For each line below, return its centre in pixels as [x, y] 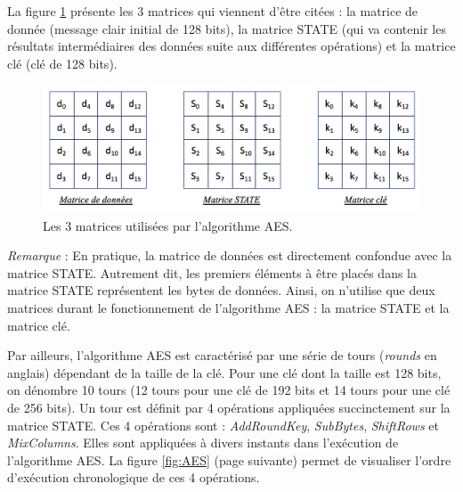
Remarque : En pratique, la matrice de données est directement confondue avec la [230, 255]
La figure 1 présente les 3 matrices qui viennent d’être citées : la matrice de [213, 11]
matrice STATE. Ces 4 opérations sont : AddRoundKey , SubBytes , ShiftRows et [223, 425]
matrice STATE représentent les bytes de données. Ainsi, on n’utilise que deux [221, 290]
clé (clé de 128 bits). [62, 63]
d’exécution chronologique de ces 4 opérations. [134, 477]
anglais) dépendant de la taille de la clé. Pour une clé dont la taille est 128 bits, [224, 372]
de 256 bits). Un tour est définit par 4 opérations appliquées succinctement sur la [229, 407]
